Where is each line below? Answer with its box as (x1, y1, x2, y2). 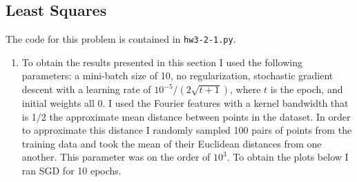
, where (230, 82, 261, 97)
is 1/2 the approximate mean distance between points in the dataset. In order (21, 109, 351, 123)
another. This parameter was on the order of (21, 150, 211, 164)
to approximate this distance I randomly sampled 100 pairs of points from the (21, 123, 352, 137)
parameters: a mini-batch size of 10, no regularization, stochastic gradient (21, 68, 334, 83)
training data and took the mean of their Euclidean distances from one (21, 136, 322, 150)
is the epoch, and (270, 82, 343, 97)
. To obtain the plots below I (226, 150, 349, 164)
